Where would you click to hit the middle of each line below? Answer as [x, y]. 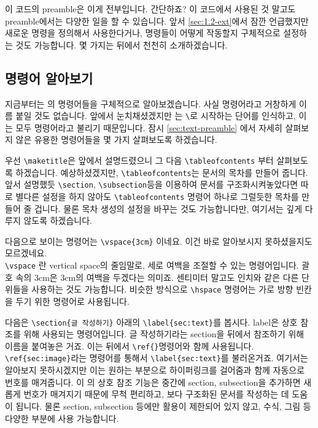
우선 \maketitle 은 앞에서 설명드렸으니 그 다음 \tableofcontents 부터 [139, 160]
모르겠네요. [26, 253]
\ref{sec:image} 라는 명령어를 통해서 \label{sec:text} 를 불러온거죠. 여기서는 [157, 358]
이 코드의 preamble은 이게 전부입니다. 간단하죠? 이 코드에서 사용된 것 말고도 [150, 9]
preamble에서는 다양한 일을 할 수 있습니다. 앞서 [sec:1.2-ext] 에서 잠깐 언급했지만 [157, 21]
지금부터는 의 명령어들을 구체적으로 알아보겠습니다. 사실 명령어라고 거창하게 [151, 103]
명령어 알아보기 [49, 78]
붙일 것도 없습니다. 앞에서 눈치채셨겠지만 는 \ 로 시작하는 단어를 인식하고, [156, 116]
